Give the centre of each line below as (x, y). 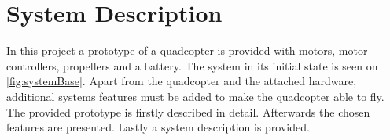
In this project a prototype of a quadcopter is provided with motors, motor (187, 50)
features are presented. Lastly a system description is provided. (158, 127)
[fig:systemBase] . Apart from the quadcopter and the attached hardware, (182, 81)
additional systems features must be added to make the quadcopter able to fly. (195, 96)
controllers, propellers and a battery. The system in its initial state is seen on (192, 65)
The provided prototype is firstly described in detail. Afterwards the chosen (188, 111)
